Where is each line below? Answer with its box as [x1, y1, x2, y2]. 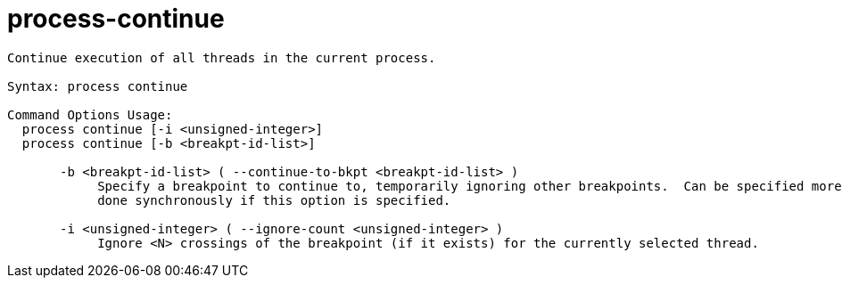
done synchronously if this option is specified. [97, 192, 451, 208]
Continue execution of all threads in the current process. [7, 50, 436, 65]
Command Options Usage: [7, 107, 173, 122]
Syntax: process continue [7, 78, 188, 94]
